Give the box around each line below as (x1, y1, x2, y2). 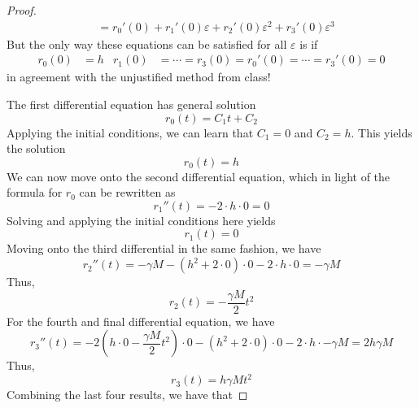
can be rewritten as (79, 184, 176, 201)
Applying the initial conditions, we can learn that (7, 124, 254, 141)
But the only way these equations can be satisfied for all (7, 35, 287, 52)
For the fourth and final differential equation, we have (7, 312, 275, 329)
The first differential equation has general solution (7, 95, 256, 112)
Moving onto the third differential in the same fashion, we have (7, 240, 321, 257)
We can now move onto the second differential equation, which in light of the (7, 167, 391, 184)
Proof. (7, 2, 37, 18)
